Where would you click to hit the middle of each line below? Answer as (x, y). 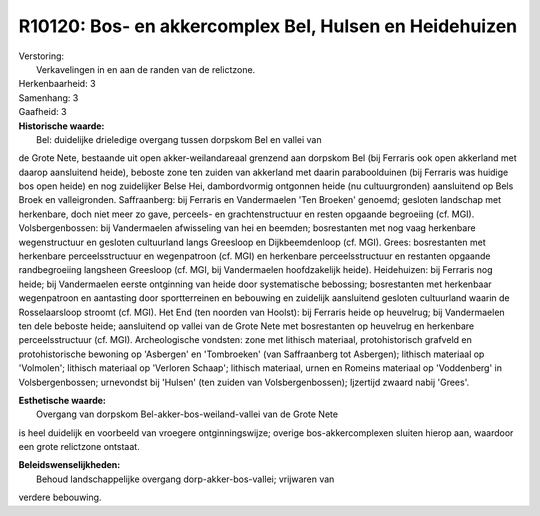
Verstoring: (41, 56)
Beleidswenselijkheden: (69, 465)
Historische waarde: (61, 126)
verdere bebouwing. (60, 497)
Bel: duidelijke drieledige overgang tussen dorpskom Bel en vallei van (179, 139)
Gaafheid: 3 (42, 112)
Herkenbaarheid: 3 (57, 84)
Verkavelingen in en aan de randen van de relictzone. (146, 69)
